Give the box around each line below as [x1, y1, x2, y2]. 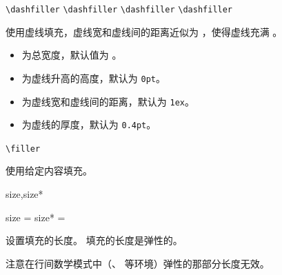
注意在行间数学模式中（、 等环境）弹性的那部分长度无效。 [6, 256, 270, 270]
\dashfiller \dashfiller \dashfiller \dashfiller [6, 5, 233, 14]
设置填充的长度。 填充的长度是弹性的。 [6, 233, 183, 247]
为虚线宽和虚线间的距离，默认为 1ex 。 [21, 94, 194, 108]
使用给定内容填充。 [6, 163, 92, 178]
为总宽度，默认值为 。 [21, 48, 122, 62]
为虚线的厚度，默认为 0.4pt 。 [21, 117, 157, 132]
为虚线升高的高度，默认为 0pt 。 [21, 70, 165, 85]
